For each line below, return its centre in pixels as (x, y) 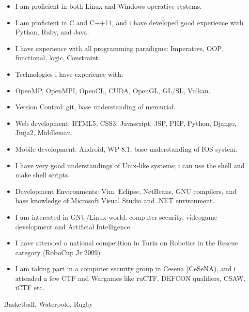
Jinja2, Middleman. (44, 132)
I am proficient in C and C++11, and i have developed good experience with (129, 22)
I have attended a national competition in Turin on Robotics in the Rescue (126, 243)
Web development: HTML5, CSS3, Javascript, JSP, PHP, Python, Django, (126, 123)
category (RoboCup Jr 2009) (58, 252)
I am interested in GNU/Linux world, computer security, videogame (116, 217)
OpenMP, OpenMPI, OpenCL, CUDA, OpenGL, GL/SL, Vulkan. (113, 90)
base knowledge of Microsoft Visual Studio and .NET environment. (115, 200)
